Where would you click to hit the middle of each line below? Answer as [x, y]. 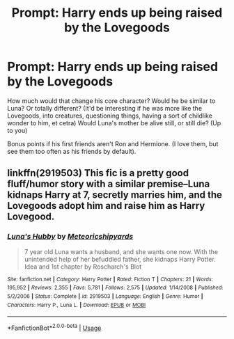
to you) [17, 130]
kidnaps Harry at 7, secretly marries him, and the [115, 195]
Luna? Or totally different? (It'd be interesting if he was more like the [105, 108]
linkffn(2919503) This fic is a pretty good [98, 173]
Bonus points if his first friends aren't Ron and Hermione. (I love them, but [113, 143]
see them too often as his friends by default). [72, 151]
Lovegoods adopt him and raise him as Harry [106, 206]
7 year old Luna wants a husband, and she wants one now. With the [121, 251]
